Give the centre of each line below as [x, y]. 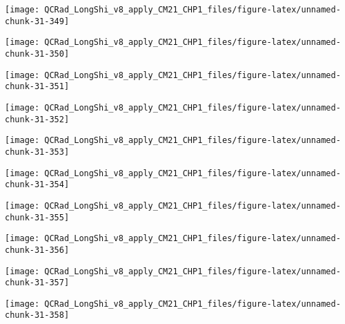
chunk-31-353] [37, 152]
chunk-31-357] [37, 283]
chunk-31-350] [37, 54]
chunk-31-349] [37, 21]
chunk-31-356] [37, 250]
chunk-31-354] [37, 185]
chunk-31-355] [37, 217]
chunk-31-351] [37, 87]
